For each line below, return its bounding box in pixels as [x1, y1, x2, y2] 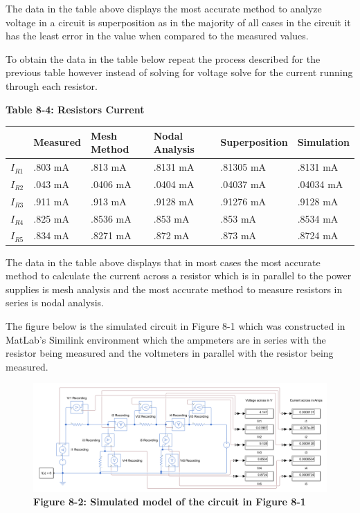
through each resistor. [6, 78, 98, 93]
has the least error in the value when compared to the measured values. [6, 28, 309, 43]
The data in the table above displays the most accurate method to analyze [6, 1, 322, 15]
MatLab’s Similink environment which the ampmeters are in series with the [6, 332, 326, 346]
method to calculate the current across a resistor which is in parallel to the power [6, 268, 352, 283]
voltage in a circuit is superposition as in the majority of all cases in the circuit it [6, 15, 351, 29]
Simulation [297, 135, 350, 149]
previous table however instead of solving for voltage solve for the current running [6, 65, 353, 80]
